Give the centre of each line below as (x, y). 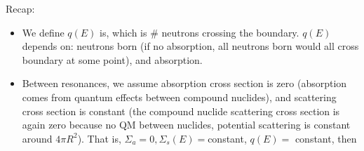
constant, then (326, 138)
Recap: (20, 8)
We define (43, 32)
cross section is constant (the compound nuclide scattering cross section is (181, 111)
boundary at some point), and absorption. (112, 59)
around (37, 138)
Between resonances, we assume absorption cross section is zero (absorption (184, 83)
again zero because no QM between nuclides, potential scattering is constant (186, 125)
